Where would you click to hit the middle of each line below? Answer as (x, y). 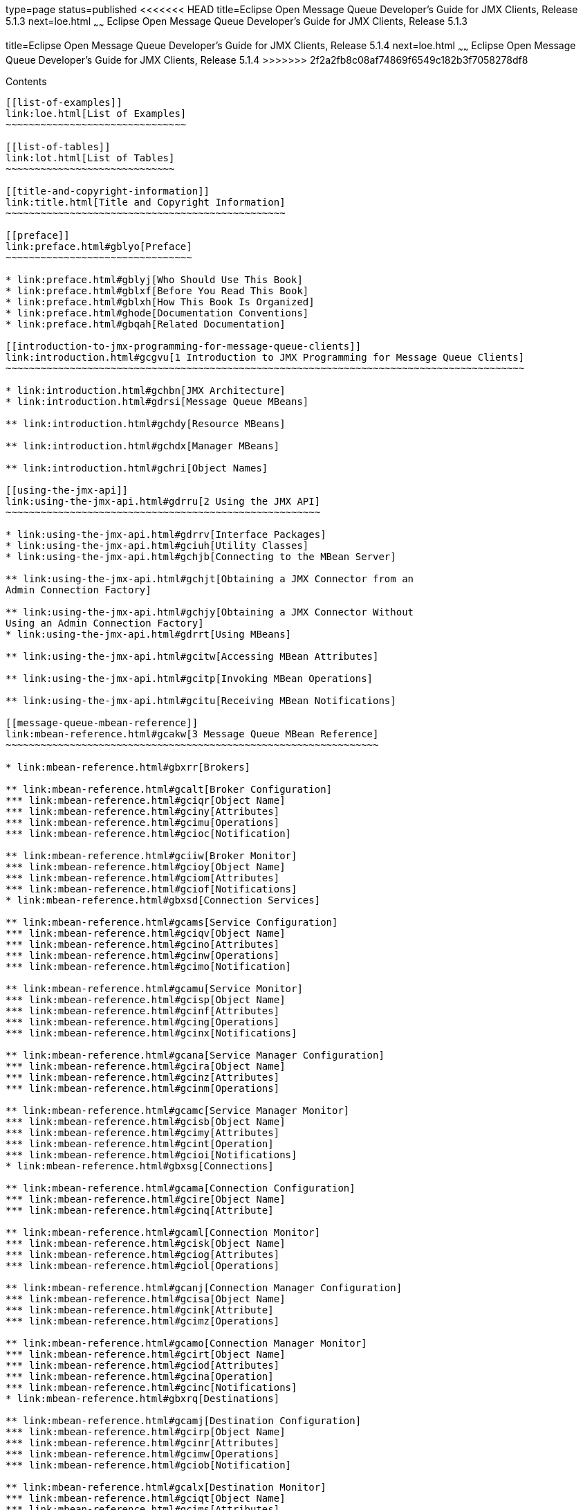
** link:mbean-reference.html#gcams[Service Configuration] (172, 922)
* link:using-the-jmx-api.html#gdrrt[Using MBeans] (149, 634)
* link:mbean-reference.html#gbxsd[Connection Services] (163, 900)
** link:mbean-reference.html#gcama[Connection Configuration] (181, 1188)
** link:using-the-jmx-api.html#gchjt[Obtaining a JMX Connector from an (210, 578)
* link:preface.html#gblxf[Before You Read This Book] (157, 290)
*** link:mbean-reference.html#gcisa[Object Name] (146, 1298)
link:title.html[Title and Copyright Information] (146, 202)
